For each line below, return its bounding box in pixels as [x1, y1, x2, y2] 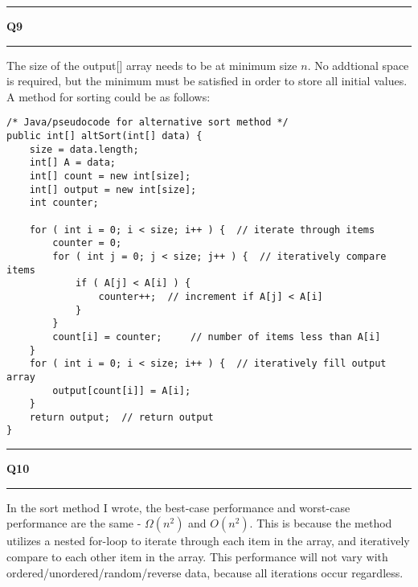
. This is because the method [249, 515, 392, 532]
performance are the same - [6, 515, 141, 532]
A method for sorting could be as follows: [6, 88, 211, 105]
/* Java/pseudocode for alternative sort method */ [6, 117, 289, 129]
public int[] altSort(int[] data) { [6, 130, 203, 142]
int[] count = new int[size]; [29, 170, 191, 182]
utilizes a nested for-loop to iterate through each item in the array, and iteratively [6, 532, 410, 549]
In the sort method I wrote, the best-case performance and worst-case [6, 499, 350, 515]
